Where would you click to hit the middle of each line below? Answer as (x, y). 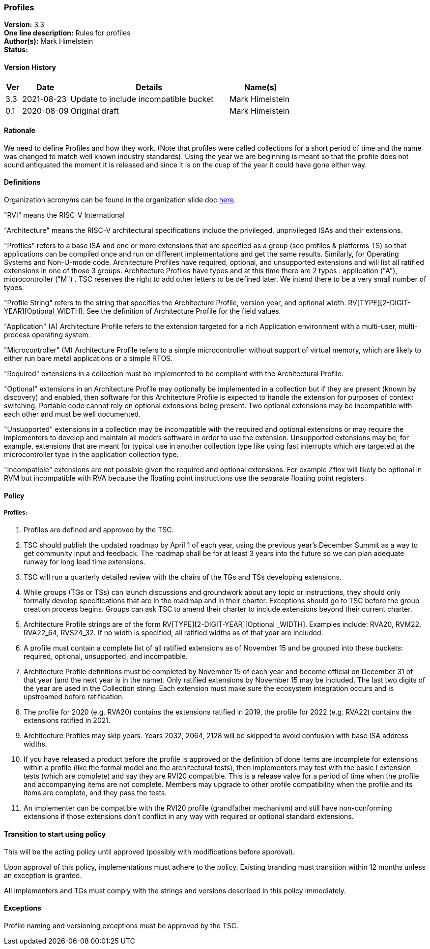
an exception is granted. (43, 875)
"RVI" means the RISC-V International (64, 215)
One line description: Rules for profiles (67, 33)
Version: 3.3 (24, 25)
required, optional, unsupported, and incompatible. (106, 656)
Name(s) (261, 87)
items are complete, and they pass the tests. (95, 793)
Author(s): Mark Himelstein (49, 41)
